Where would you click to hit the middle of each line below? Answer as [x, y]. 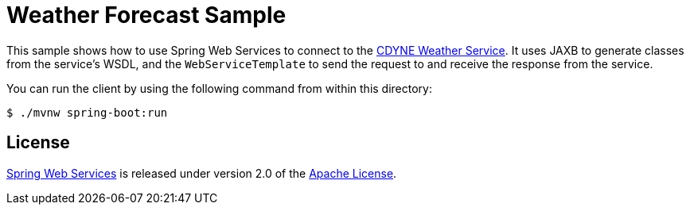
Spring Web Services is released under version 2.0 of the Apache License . [202, 173]
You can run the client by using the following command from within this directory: [219, 88]
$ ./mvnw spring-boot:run [87, 112]
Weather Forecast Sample [146, 15]
